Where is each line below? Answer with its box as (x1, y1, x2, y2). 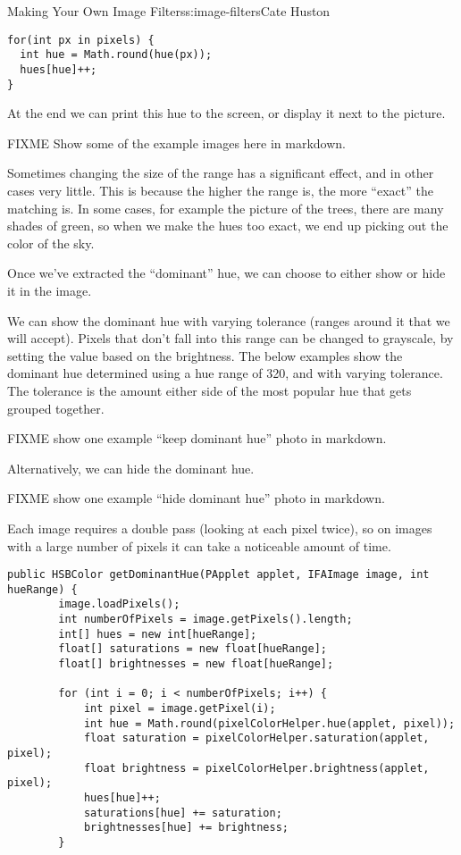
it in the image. (7, 281, 92, 299)
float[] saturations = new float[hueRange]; (58, 642, 327, 656)
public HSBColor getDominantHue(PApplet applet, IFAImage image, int (7, 568, 430, 582)
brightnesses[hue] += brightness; (83, 821, 289, 834)
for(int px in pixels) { (7, 33, 155, 46)
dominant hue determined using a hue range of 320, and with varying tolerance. (7, 364, 443, 382)
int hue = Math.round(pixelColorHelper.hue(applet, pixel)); (83, 717, 456, 730)
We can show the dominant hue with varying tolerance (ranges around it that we (7, 311, 450, 330)
